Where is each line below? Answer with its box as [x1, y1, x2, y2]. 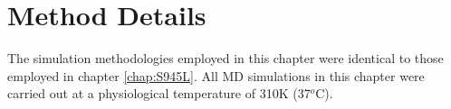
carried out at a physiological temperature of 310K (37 [7, 84, 311, 103]
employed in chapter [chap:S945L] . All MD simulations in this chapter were [7, 66, 425, 85]
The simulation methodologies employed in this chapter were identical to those [7, 49, 444, 68]
